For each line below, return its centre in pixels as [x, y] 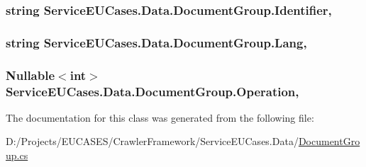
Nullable [30, 75]
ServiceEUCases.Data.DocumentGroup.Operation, [152, 91]
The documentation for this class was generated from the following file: [160, 117]
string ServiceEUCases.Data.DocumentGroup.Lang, [156, 42]
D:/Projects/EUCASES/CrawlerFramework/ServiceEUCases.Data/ [152, 141]
